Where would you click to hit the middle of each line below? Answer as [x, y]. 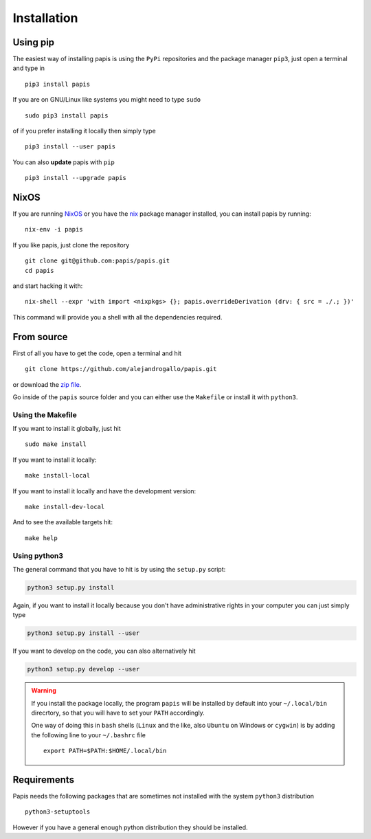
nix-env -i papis [54, 230]
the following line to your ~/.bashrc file [89, 735]
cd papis [40, 270]
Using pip [34, 42]
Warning [44, 691]
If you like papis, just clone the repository [71, 245]
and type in [29, 68]
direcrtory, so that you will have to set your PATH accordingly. [118, 713]
